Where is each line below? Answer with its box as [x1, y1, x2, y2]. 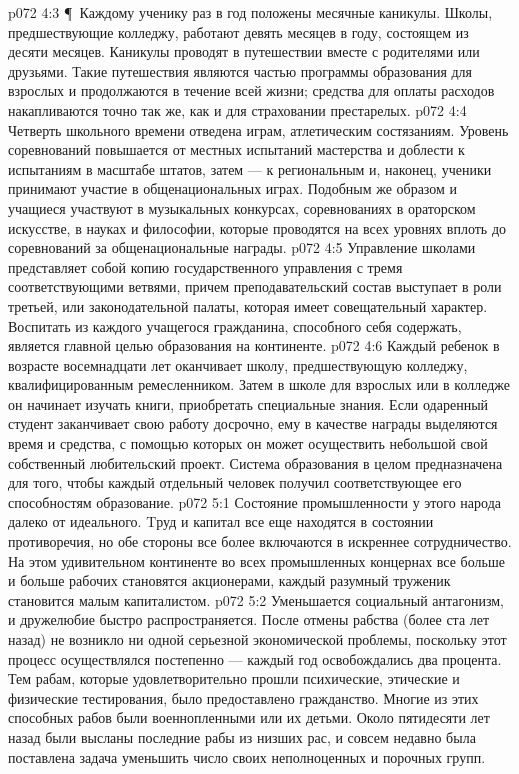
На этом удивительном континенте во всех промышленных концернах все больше [8, 550, 505, 571]
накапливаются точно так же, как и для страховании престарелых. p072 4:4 [8, 99, 467, 120]
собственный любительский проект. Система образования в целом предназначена [8, 452, 503, 473]
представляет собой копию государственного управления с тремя [8, 256, 403, 277]
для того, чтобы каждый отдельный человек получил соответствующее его [8, 472, 462, 493]
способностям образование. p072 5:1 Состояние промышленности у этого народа [8, 491, 501, 512]
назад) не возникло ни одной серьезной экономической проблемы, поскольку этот [8, 629, 507, 649]
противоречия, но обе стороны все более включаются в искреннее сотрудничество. [8, 531, 512, 552]
